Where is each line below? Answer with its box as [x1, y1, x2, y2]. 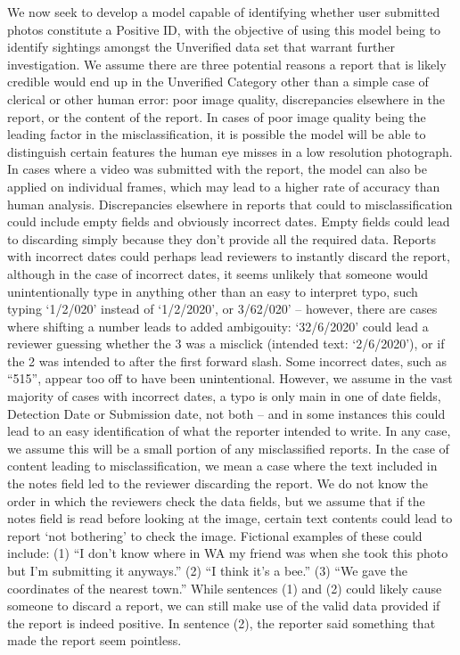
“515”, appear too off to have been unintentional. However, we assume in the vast [7, 369, 453, 388]
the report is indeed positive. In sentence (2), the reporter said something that [7, 613, 436, 632]
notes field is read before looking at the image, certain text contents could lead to [7, 509, 453, 528]
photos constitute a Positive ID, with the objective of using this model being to [7, 20, 441, 38]
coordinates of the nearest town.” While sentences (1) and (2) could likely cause [7, 578, 442, 597]
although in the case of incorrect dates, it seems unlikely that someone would [7, 264, 429, 282]
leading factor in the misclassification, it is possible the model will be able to [7, 125, 426, 143]
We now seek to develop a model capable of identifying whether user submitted [7, 3, 440, 20]
